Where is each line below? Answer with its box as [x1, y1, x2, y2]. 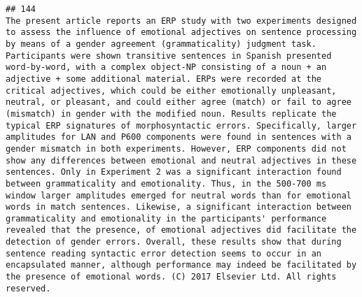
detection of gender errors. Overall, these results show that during [6, 237, 342, 247]
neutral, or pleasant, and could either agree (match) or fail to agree [6, 97, 351, 108]
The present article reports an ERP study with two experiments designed [6, 15, 357, 26]
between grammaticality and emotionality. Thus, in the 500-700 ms [6, 178, 327, 189]
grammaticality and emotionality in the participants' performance [6, 213, 327, 224]
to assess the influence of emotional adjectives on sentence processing [6, 27, 357, 38]
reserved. [6, 283, 51, 294]
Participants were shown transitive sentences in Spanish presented [6, 50, 332, 61]
